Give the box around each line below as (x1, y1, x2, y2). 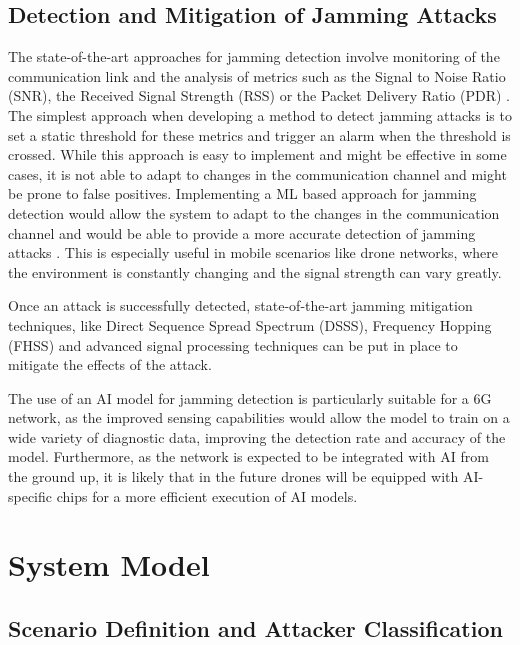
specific (8, 485, 53, 506)
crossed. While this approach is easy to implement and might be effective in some (8, 144, 507, 165)
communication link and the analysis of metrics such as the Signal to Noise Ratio (8, 65, 506, 86)
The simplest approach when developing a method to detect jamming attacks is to (8, 104, 512, 125)
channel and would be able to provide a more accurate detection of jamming (8, 222, 476, 243)
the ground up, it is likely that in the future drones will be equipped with (8, 466, 459, 487)
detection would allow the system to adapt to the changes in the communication (8, 202, 500, 223)
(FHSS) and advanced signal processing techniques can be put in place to (8, 334, 458, 355)
